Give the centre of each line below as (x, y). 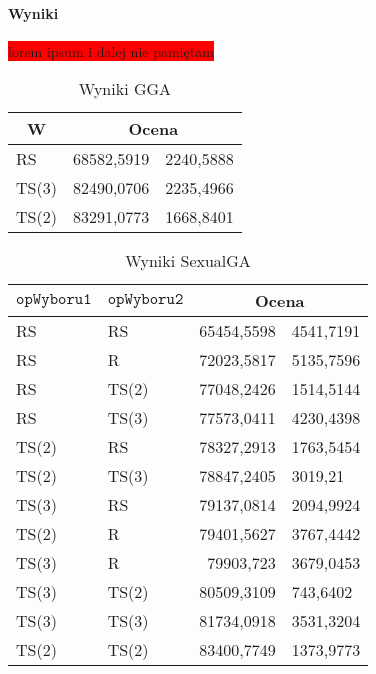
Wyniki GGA (125, 89)
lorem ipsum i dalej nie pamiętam (111, 50)
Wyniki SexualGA (188, 261)
